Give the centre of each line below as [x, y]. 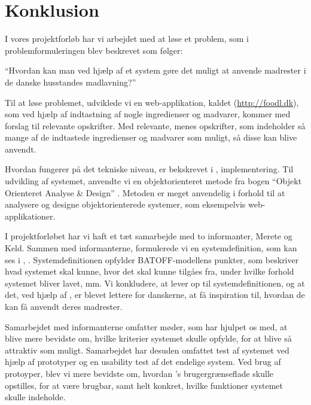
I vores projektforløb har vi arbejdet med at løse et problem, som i [127, 39]
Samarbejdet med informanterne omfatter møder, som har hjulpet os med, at [146, 326]
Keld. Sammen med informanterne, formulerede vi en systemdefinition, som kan [151, 248]
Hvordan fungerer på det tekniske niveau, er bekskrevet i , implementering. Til [149, 169]
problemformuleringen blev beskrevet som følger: [94, 50]
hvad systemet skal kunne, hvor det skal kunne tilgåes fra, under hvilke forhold [150, 271]
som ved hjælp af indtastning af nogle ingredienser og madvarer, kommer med [148, 114]
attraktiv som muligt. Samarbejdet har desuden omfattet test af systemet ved [147, 350]
